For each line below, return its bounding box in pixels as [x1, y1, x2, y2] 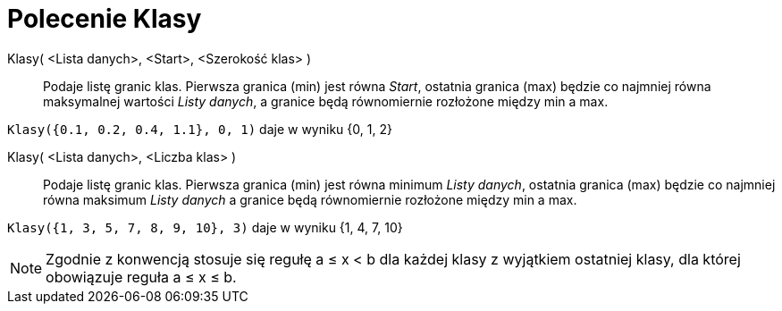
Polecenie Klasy [7, 4, 202, 34]
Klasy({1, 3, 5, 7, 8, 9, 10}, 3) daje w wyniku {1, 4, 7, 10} [7, 219, 403, 235]
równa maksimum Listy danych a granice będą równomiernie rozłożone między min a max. [43, 191, 577, 207]
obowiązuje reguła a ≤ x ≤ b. [46, 267, 237, 286]
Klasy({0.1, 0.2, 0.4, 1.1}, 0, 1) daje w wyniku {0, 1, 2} [7, 121, 392, 137]
